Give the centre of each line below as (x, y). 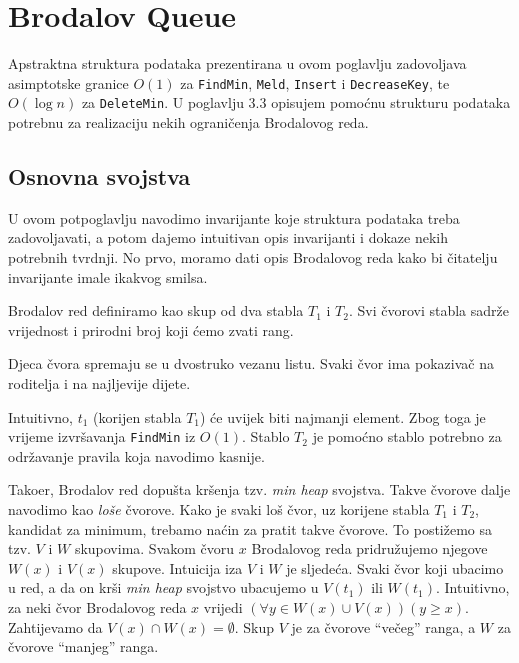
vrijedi (223, 606)
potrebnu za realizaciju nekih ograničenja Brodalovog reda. (188, 122)
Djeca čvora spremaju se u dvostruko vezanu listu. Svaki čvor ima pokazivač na (251, 363)
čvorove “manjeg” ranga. (83, 646)
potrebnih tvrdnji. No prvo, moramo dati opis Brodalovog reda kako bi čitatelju (253, 257)
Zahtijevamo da (55, 626)
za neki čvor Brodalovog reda (97, 606)
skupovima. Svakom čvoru (154, 548)
